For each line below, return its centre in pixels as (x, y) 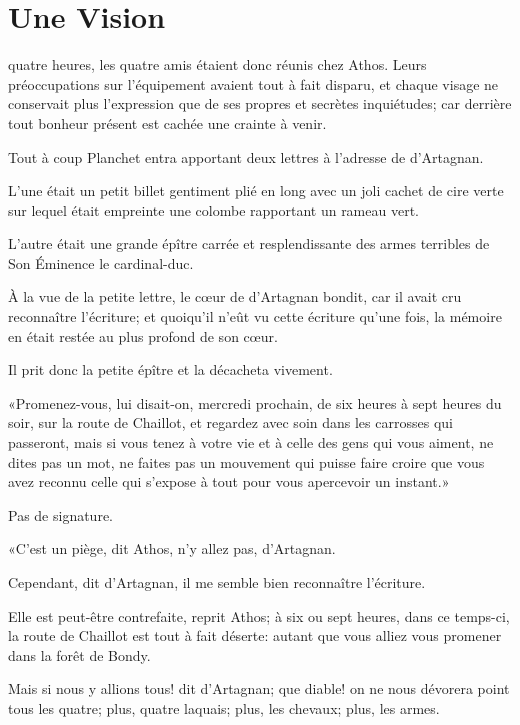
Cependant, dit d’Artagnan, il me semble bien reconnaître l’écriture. (217, 582)
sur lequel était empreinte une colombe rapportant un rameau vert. (213, 209)
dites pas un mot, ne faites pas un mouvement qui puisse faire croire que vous (246, 461)
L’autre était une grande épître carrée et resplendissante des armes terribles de (249, 243)
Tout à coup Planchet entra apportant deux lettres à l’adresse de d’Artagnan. (246, 156)
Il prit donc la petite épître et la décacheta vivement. (170, 369)
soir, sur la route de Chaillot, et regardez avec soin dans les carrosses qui (230, 422)
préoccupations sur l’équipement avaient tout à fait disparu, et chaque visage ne (253, 83)
